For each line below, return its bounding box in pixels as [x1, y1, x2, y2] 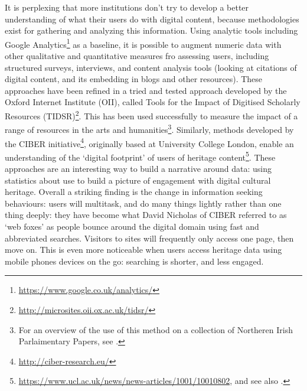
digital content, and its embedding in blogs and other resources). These [5, 73, 263, 85]
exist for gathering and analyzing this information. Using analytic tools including [5, 24, 298, 37]
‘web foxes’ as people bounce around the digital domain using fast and [5, 220, 259, 232]
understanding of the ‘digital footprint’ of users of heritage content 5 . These [5, 149, 276, 163]
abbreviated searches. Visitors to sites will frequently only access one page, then [5, 232, 294, 244]
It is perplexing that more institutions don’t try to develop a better [5, 1, 249, 13]
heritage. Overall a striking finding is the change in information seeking [5, 185, 263, 198]
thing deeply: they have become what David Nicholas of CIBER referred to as [5, 208, 287, 221]
